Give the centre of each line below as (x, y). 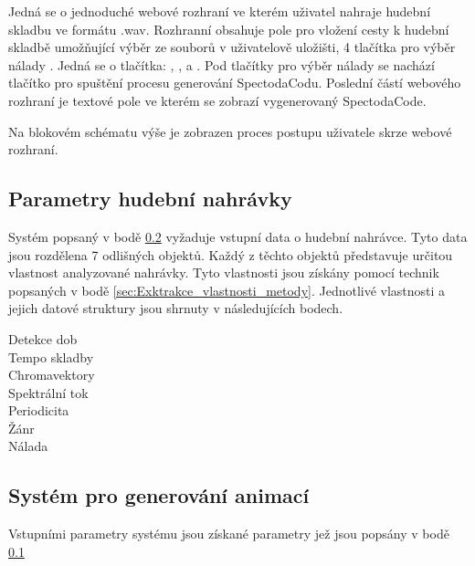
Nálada (28, 446)
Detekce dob (43, 338)
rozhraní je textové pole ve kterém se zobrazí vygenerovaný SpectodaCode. (217, 100)
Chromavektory (52, 375)
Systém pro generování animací (159, 495)
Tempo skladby (51, 356)
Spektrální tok (48, 392)
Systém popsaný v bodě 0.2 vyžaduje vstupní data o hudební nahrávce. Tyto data (238, 236)
